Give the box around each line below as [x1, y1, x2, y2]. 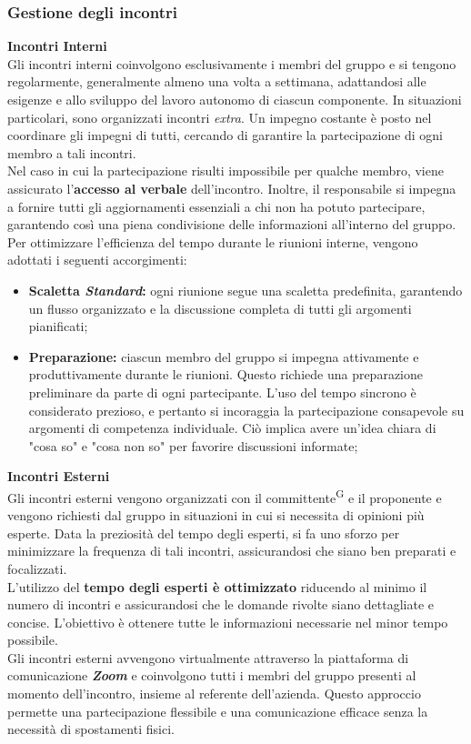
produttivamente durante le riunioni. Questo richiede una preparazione [28, 365, 423, 384]
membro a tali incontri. [7, 143, 136, 162]
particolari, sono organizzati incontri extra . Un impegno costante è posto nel [7, 107, 432, 126]
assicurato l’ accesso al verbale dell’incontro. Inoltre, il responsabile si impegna [7, 178, 456, 197]
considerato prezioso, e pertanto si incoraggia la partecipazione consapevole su [28, 400, 465, 419]
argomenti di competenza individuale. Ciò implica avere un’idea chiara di [28, 418, 436, 437]
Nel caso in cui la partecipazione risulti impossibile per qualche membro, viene [7, 161, 444, 180]
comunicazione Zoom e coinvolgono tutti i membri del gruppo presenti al [7, 666, 416, 685]
